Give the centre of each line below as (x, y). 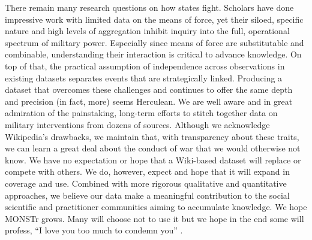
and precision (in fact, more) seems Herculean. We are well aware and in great (149, 101)
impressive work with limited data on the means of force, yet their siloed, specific (154, 19)
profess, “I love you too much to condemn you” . (94, 230)
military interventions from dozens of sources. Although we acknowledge (137, 124)
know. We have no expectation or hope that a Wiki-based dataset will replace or (153, 160)
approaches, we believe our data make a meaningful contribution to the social (147, 195)
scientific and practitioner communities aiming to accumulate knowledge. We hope (156, 207)
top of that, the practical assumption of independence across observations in (145, 66)
